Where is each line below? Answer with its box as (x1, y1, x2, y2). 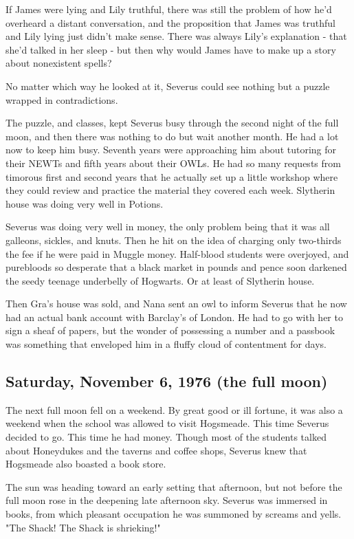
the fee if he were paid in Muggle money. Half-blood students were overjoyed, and (5, 246, 349, 261)
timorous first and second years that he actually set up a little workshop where (5, 169, 338, 184)
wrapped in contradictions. (5, 92, 118, 107)
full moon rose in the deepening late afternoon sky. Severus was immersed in (5, 493, 328, 507)
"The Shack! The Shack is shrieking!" (5, 520, 161, 534)
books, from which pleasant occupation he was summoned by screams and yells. (5, 507, 342, 521)
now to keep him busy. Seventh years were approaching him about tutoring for (5, 142, 337, 157)
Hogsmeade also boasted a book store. (5, 456, 166, 471)
